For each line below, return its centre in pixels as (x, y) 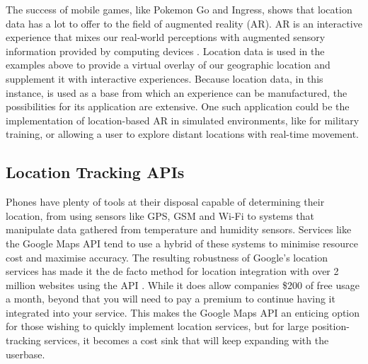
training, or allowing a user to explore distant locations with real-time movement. (182, 134)
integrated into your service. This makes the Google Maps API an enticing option (183, 312)
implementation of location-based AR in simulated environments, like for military (183, 120)
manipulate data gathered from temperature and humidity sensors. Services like (179, 229)
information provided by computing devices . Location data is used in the (165, 51)
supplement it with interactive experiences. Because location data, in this (165, 78)
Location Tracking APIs (95, 172)
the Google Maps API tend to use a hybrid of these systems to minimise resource (182, 243)
